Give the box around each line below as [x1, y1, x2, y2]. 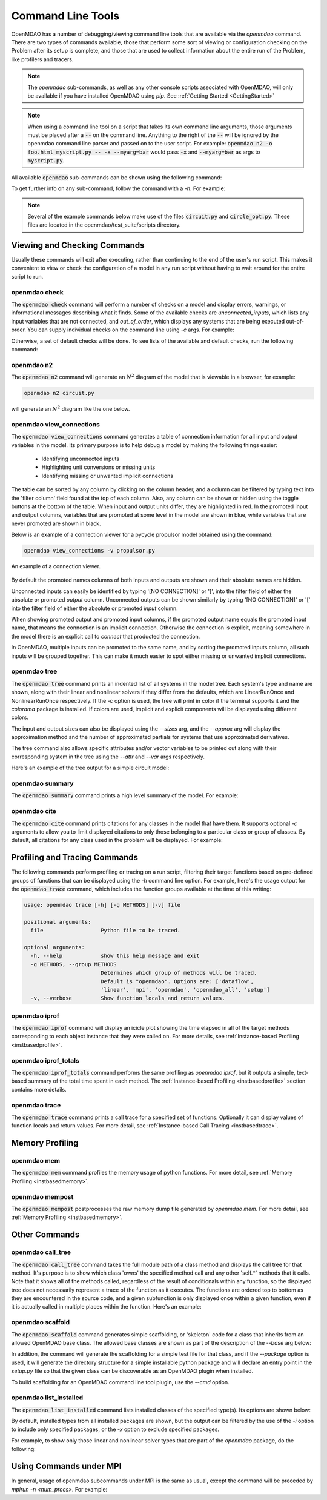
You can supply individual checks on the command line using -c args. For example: [27, 326, 234, 333]
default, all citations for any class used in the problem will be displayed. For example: [11, 837, 223, 844]
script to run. [11, 273, 44, 280]
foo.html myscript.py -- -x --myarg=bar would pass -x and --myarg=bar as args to [27, 148, 260, 156]
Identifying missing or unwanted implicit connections [41, 472, 174, 479]
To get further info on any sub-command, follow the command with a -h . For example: [11, 185, 226, 192]
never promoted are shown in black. [11, 520, 101, 527]
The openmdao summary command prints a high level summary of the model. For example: [11, 792, 239, 799]
